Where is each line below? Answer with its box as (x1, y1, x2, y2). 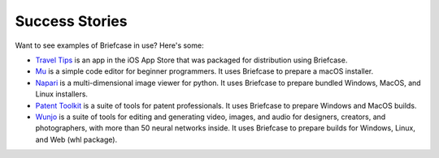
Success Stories (15, 12, 128, 30)
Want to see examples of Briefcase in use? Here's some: (15, 41, 204, 50)
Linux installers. (35, 89, 89, 99)
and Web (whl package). (35, 135, 118, 144)
